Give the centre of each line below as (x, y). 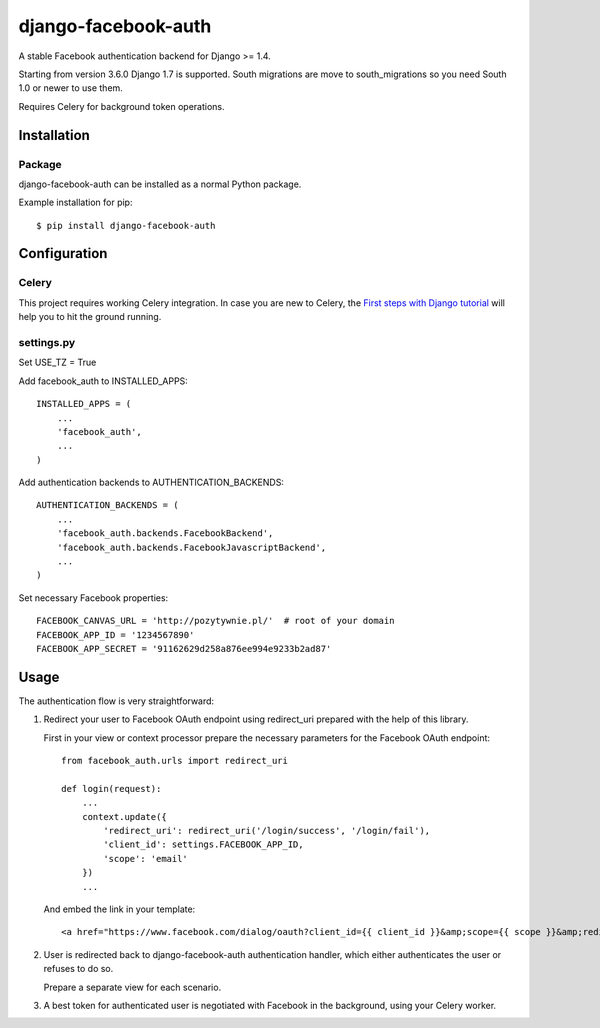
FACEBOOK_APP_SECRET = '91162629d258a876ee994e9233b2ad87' (184, 648)
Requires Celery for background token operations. (121, 106)
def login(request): (111, 788)
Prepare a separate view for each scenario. (132, 987)
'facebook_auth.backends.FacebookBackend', (165, 533)
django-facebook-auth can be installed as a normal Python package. (160, 184)
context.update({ (124, 816)
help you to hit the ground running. (90, 317)
